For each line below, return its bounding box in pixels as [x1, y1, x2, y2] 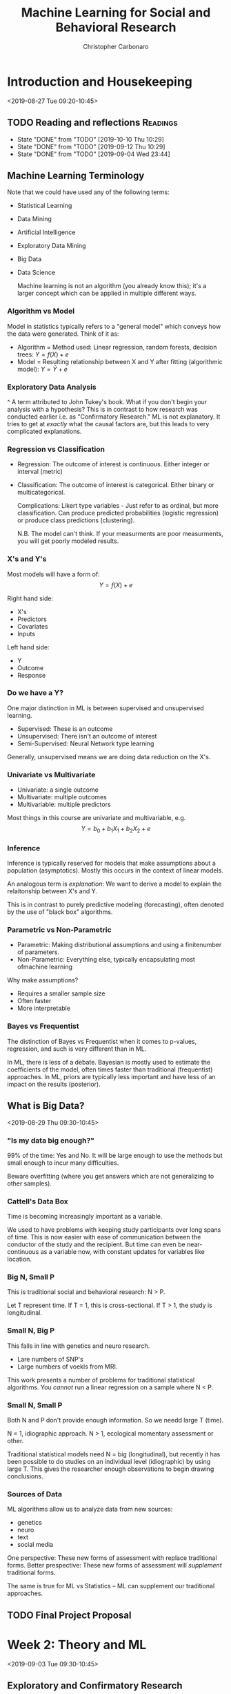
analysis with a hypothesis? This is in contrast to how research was [7, 405, 198, 413]
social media [17, 1541, 54, 1549]
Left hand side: [7, 643, 50, 651]
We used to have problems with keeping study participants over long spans [7, 1226, 221, 1234]
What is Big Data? [7, 1100, 85, 1112]
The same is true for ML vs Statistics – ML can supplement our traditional [7, 1582, 215, 1590]
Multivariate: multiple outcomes [17, 793, 107, 801]
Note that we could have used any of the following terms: [7, 188, 170, 196]
